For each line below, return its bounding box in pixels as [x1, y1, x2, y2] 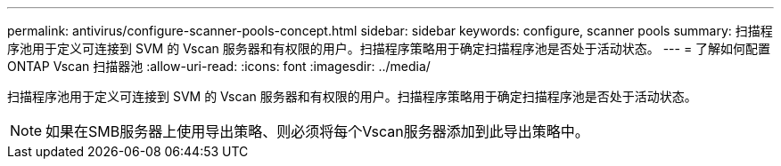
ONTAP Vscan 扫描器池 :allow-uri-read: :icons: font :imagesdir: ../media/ [7, 59, 431, 74]
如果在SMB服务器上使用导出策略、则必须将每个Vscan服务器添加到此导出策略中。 [45, 123, 589, 140]
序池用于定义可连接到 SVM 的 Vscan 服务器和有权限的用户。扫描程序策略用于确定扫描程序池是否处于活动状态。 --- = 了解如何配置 [7, 41, 771, 56]
